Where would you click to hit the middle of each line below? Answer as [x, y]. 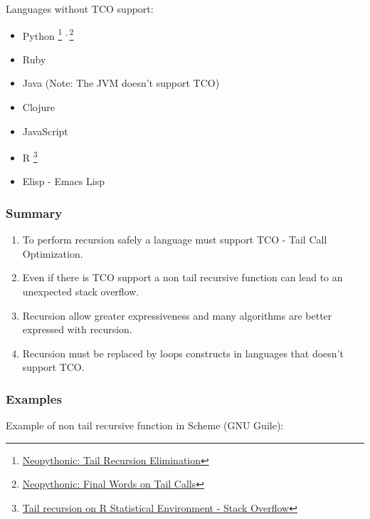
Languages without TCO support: [80, 9]
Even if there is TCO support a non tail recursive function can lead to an [183, 277]
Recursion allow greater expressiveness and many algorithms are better [177, 315]
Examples [34, 398]
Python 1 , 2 [48, 34]
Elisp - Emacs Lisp [63, 181]
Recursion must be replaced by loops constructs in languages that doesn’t [183, 353]
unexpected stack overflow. [81, 292]
